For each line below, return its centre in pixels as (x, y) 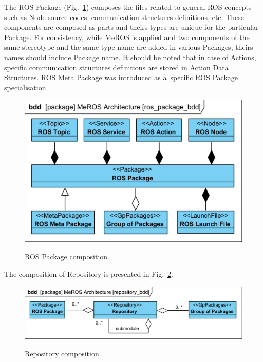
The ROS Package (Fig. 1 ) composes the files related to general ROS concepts (128, 7)
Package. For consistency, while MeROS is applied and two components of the (127, 37)
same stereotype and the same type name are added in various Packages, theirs (129, 47)
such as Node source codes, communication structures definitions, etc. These (124, 17)
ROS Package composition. (67, 256)
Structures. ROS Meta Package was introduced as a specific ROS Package (121, 77)
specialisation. (26, 87)
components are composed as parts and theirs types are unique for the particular (131, 27)
